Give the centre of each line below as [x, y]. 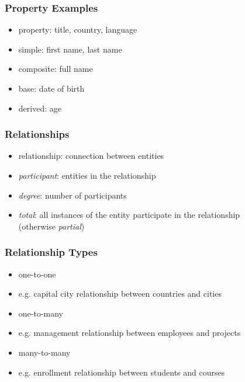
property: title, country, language [78, 29]
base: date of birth [51, 88]
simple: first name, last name [70, 49]
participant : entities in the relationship [87, 175]
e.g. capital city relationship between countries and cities [120, 294]
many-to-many [44, 352]
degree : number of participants [73, 195]
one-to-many [41, 313]
